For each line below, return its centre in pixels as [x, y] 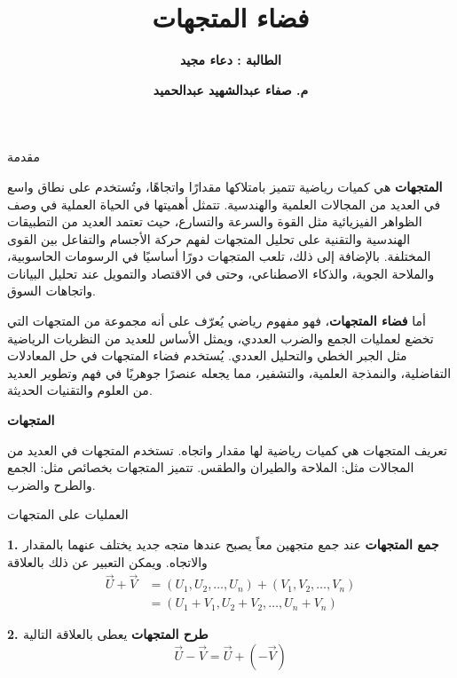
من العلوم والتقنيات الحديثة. [80, 390]
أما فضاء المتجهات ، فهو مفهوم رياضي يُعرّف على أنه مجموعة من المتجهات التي [217, 321]
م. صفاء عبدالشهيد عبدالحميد [231, 89]
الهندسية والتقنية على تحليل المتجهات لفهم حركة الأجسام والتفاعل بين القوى [209, 238]
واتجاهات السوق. [51, 291]
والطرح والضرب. [51, 484]
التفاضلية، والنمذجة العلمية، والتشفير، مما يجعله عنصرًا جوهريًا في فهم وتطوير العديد [229, 372]
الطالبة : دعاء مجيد [231, 60]
